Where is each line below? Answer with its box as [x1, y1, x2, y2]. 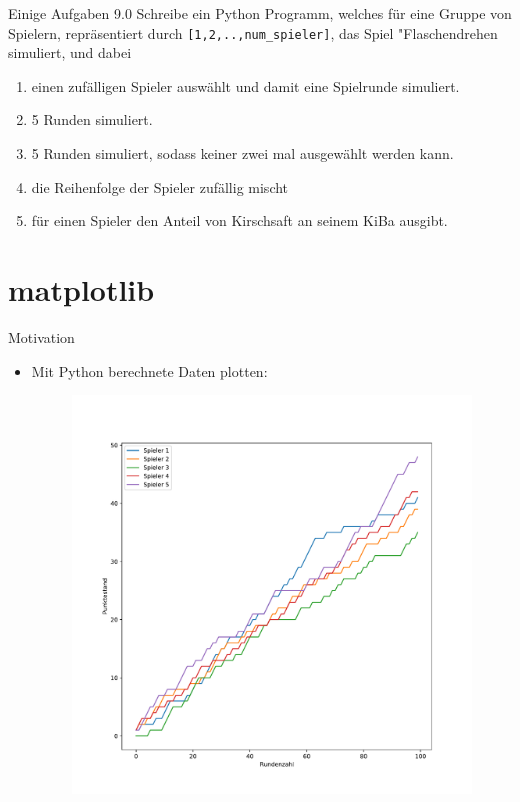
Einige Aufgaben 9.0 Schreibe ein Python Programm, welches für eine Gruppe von [8, 3, 512, 23]
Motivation [8, 326, 75, 347]
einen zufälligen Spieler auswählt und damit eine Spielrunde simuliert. [31, 75, 460, 96]
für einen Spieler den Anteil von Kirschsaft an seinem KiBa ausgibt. [31, 210, 448, 231]
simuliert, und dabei [8, 42, 132, 63]
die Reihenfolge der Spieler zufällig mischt [31, 176, 289, 197]
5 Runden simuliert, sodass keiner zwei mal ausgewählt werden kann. [31, 143, 454, 164]
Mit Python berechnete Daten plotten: [31, 360, 268, 381]
